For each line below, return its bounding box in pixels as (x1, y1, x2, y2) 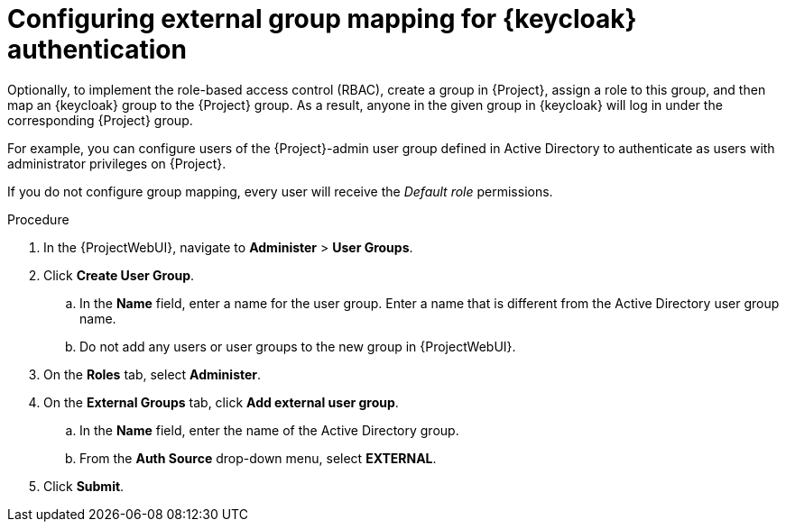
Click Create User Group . (43, 267, 195, 283)
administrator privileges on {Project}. (7, 155, 227, 171)
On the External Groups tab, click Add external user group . (43, 394, 399, 410)
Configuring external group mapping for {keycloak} (7, 4, 637, 34)
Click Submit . (43, 478, 125, 494)
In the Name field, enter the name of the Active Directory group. (79, 422, 459, 438)
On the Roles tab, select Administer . (43, 366, 262, 382)
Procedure (7, 211, 69, 227)
